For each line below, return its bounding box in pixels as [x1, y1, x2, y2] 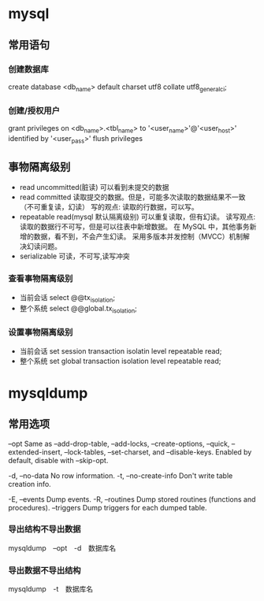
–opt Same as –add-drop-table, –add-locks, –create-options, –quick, [8, 439, 230, 448]
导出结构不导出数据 [8, 524, 81, 535]
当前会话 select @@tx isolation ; [19, 292, 116, 304]
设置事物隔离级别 [8, 327, 73, 338]
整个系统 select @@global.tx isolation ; [19, 304, 138, 315]
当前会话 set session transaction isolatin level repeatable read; [19, 346, 222, 355]
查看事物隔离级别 [8, 273, 73, 284]
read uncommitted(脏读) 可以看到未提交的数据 [19, 183, 169, 192]
